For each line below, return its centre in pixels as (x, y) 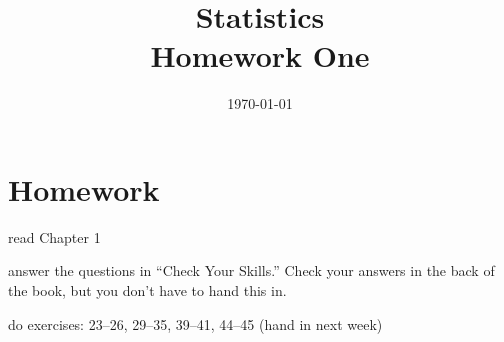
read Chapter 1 (54, 236)
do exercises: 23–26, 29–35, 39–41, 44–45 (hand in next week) (195, 323)
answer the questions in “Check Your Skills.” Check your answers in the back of (251, 270)
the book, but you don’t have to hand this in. (147, 290)
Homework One (260, 55)
